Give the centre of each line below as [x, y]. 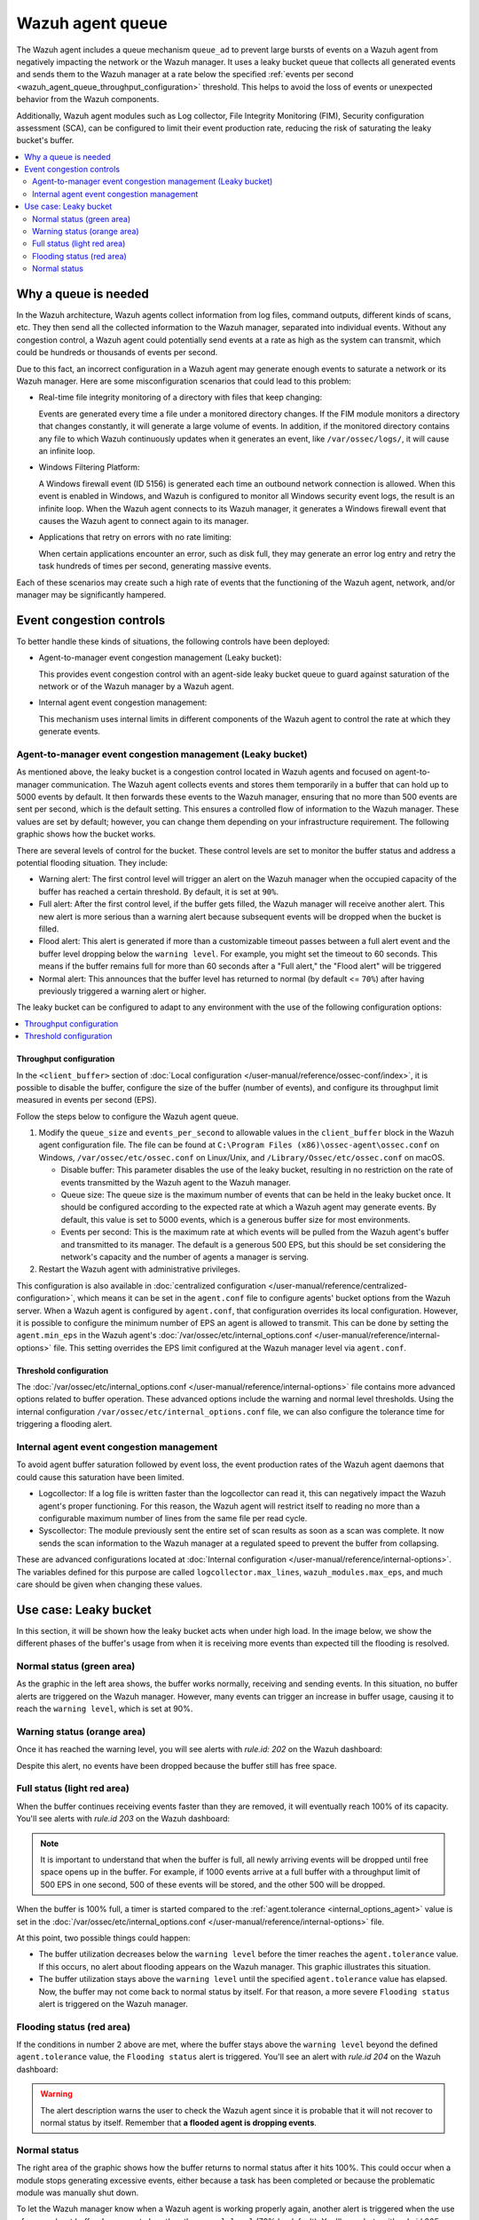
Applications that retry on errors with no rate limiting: [135, 537]
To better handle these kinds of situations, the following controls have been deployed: [173, 641]
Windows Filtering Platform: [89, 467]
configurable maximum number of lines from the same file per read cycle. [173, 1518]
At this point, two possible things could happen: [103, 1938]
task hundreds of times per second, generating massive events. [155, 566]
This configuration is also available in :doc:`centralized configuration [141, 1285]
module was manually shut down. [78, 2192]
